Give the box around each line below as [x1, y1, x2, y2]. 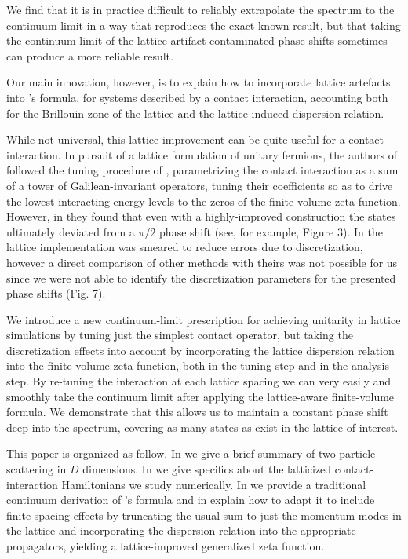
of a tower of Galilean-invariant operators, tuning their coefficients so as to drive [6, 177, 393, 193]
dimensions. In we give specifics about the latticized [82, 461, 332, 477]
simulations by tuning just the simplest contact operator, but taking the [6, 327, 353, 343]
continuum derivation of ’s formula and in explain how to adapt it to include [6, 491, 375, 508]
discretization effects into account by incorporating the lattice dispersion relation [6, 342, 395, 358]
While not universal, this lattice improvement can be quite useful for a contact [6, 131, 384, 148]
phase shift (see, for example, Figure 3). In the [159, 223, 383, 239]
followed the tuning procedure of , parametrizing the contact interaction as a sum [6, 162, 399, 178]
